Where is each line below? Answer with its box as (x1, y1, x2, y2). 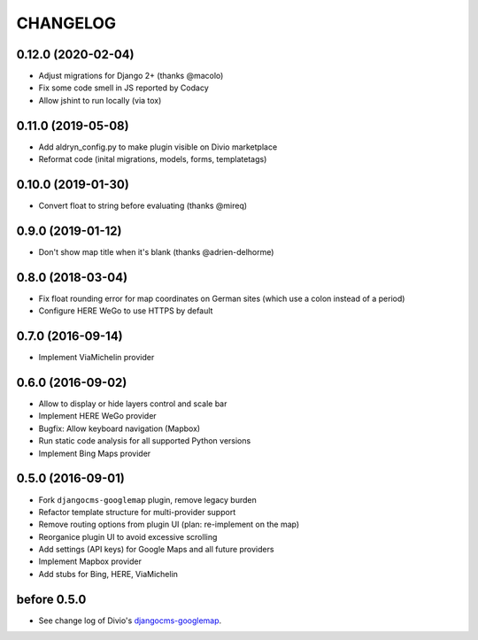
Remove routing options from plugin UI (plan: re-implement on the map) (38, 519, 300, 530)
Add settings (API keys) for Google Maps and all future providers (38, 544, 274, 555)
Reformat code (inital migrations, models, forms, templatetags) (38, 154, 267, 165)
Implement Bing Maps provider (38, 448, 151, 459)
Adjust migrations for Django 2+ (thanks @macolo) (38, 71, 224, 81)
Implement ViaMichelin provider (38, 352, 155, 363)
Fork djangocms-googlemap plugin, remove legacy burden (38, 494, 257, 505)
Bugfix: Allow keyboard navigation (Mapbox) (38, 423, 201, 434)
